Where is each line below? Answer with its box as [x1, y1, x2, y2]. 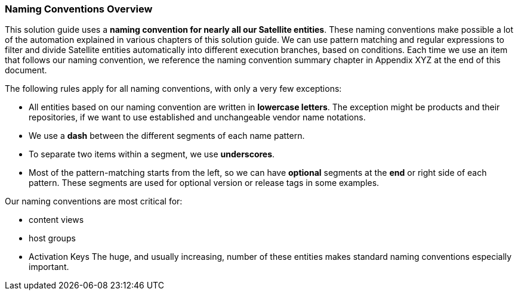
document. [5, 65, 47, 76]
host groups [29, 233, 76, 244]
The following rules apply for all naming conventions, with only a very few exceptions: [5, 83, 342, 94]
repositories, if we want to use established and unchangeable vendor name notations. [29, 112, 366, 123]
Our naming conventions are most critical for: [5, 196, 183, 207]
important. [29, 262, 69, 272]
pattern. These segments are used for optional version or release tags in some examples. [29, 178, 380, 188]
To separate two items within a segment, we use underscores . [29, 149, 275, 160]
